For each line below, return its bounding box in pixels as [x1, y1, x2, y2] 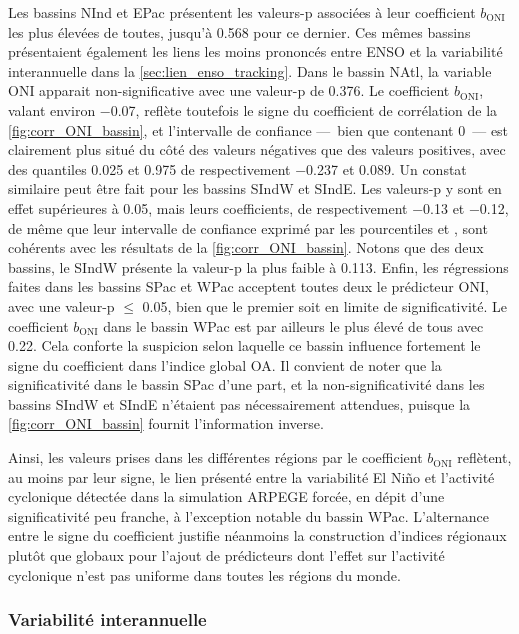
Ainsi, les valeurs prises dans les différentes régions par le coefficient [8, 447, 423, 468]
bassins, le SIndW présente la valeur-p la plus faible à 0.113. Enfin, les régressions [8, 256, 509, 277]
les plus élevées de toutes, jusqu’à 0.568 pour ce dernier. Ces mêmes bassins [8, 21, 471, 42]
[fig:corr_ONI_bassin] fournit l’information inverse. [8, 413, 324, 434]
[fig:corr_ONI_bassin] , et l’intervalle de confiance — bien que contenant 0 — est [8, 119, 509, 140]
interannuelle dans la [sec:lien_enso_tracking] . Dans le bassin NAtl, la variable [8, 60, 492, 81]
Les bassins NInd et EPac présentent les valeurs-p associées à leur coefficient [8, 2, 476, 22]
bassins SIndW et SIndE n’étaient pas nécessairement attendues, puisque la [8, 393, 471, 414]
